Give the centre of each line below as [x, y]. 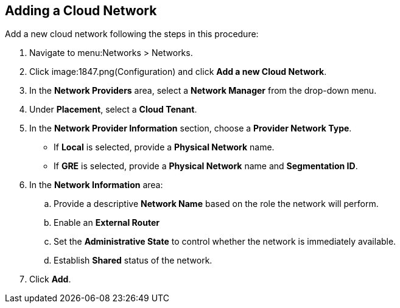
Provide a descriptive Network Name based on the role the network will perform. [216, 204]
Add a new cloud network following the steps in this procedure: [132, 34]
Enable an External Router [107, 223]
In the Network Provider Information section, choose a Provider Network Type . [191, 128]
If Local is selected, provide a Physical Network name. [164, 147]
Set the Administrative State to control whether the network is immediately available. [225, 242]
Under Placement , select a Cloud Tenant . [113, 110]
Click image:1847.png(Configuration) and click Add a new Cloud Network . [178, 72]
